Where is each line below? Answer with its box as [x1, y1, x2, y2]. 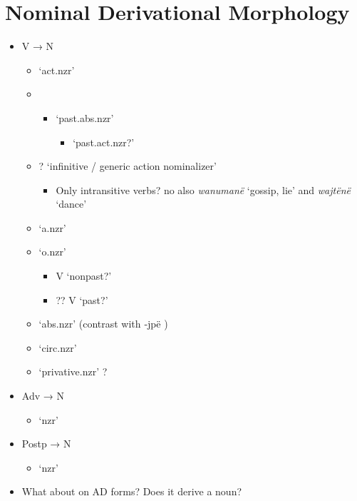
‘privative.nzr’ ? [38, 364, 108, 379]
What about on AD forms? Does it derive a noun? [21, 484, 242, 499]
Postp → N [21, 436, 71, 451]
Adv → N [21, 388, 64, 403]
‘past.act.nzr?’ [73, 134, 135, 149]
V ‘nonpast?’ [56, 268, 112, 283]
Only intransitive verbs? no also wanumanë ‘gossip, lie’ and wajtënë [56, 182, 351, 197]
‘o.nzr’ [38, 244, 66, 259]
